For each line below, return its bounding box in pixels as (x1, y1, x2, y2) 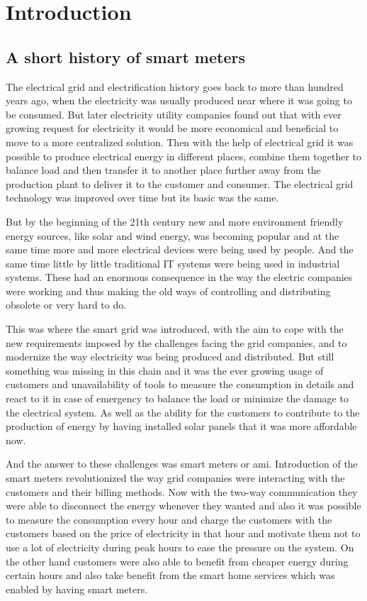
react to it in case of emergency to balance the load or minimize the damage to (6, 391, 349, 406)
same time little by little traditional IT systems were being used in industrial (6, 255, 340, 270)
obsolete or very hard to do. (6, 297, 127, 312)
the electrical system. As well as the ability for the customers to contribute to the (6, 404, 360, 419)
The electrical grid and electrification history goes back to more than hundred (6, 79, 344, 94)
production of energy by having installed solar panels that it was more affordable (6, 419, 357, 434)
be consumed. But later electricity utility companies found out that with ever (6, 106, 341, 121)
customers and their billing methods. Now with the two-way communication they (6, 484, 358, 499)
